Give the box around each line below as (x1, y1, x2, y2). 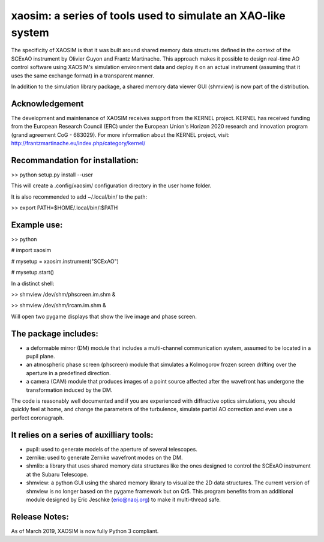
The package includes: (11, 328, 99, 339)
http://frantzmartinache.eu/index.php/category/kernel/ (11, 139, 146, 146)
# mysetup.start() (11, 269, 54, 276)
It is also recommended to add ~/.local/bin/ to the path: (11, 193, 148, 200)
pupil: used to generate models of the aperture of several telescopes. (26, 445, 197, 453)
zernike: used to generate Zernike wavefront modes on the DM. (26, 454, 183, 462)
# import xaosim (11, 247, 52, 254)
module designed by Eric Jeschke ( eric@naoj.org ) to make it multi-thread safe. (26, 496, 221, 503)
